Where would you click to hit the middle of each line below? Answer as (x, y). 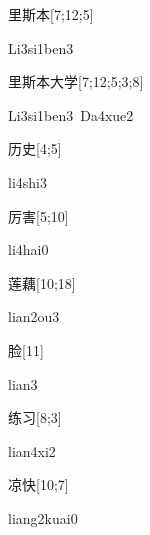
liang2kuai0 (43, 517)
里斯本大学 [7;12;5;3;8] (76, 81)
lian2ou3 (34, 316)
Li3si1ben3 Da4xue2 (71, 114)
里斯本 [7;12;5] (51, 14)
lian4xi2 (32, 450)
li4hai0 (28, 249)
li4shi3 (27, 181)
